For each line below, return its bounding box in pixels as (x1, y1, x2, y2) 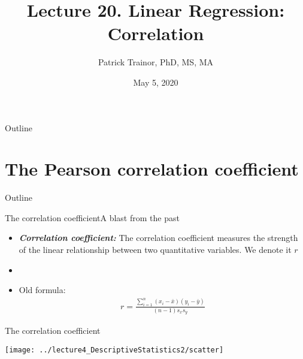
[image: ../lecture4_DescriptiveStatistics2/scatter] (5, 345, 224, 354)
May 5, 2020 (133, 76, 178, 88)
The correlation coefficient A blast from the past (5, 211, 180, 224)
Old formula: (19, 283, 66, 296)
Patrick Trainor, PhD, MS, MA (98, 56, 214, 68)
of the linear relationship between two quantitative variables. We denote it (19, 243, 292, 255)
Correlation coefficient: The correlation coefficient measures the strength (19, 231, 298, 244)
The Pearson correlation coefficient (5, 156, 299, 181)
